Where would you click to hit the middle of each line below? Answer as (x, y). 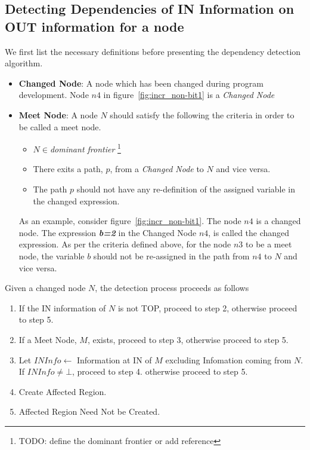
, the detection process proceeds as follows (172, 288)
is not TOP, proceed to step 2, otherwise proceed (207, 307)
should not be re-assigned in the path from (171, 255)
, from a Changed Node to (157, 169)
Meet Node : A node (58, 114)
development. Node (54, 95)
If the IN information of (62, 307)
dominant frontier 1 (85, 148)
